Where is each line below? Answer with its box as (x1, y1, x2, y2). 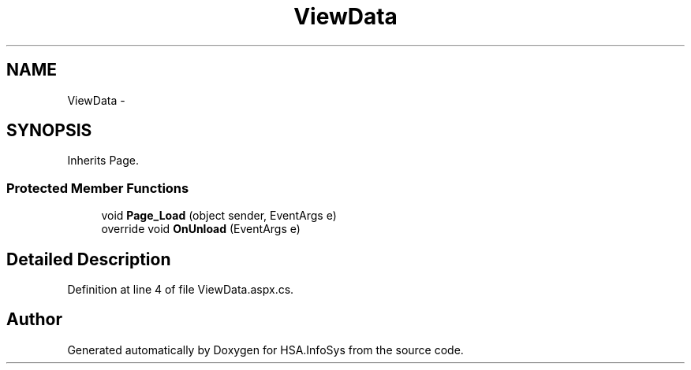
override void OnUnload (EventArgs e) (101, 222, 301, 236)
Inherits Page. (67, 154, 140, 168)
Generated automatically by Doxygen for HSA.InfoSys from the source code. (67, 342, 464, 357)
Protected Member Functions (6, 179, 189, 196)
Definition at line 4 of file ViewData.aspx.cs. (67, 283, 294, 297)
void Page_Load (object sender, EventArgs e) (101, 209, 337, 223)
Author (6, 309, 62, 330)
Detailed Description (6, 249, 171, 269)
